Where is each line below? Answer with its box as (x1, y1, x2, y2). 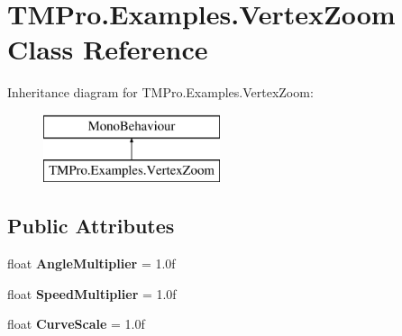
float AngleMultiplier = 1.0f (7, 254, 176, 273)
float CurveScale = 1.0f (7, 314, 145, 333)
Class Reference (7, 31, 208, 68)
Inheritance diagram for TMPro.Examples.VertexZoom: (7, 83, 314, 102)
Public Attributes (7, 212, 175, 240)
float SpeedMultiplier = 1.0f (7, 284, 177, 303)
